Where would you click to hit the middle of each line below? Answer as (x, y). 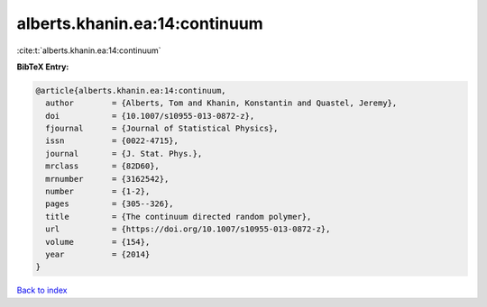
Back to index (42, 290)
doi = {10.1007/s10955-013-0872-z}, (150, 116)
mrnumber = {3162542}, (107, 179)
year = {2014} (98, 254)
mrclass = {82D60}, (102, 166)
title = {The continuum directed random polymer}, (179, 217)
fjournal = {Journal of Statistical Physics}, (162, 129)
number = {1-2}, (98, 192)
